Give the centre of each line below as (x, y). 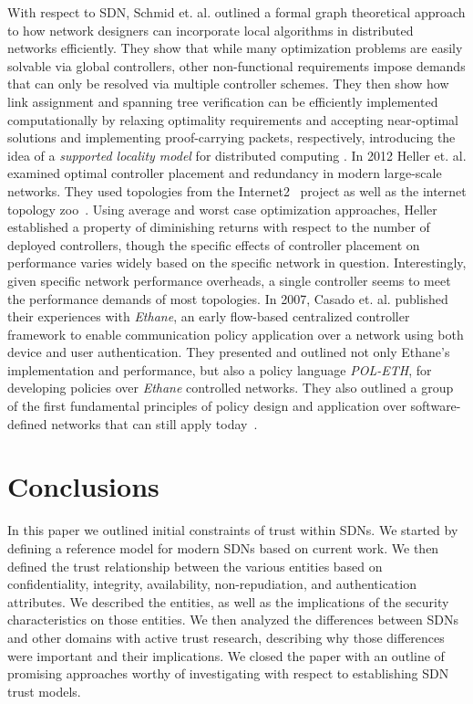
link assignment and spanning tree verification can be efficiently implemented (223, 101)
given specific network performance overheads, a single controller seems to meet (229, 280)
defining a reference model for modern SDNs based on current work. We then (223, 547)
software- (436, 406)
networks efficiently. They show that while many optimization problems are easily (235, 48)
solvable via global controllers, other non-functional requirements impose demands (236, 65)
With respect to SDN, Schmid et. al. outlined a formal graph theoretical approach (236, 12)
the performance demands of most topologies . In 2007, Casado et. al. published (228, 298)
